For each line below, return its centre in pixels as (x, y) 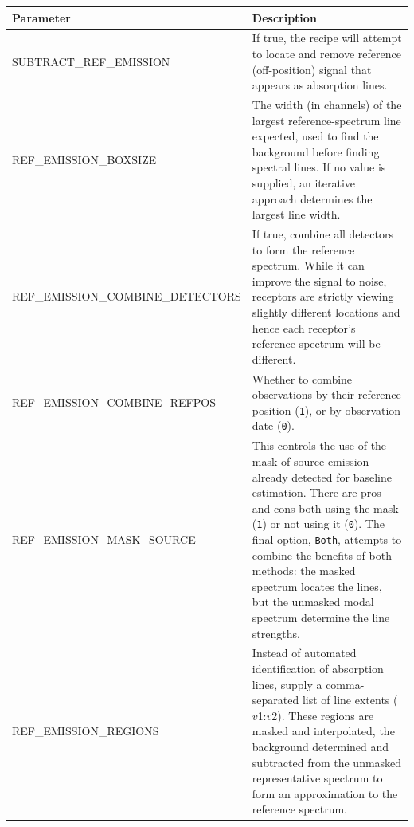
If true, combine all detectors (322, 233)
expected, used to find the (315, 136)
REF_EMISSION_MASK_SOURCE (104, 539)
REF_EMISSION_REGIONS (86, 731)
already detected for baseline (322, 477)
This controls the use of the (319, 445)
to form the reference (303, 249)
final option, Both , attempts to (327, 539)
